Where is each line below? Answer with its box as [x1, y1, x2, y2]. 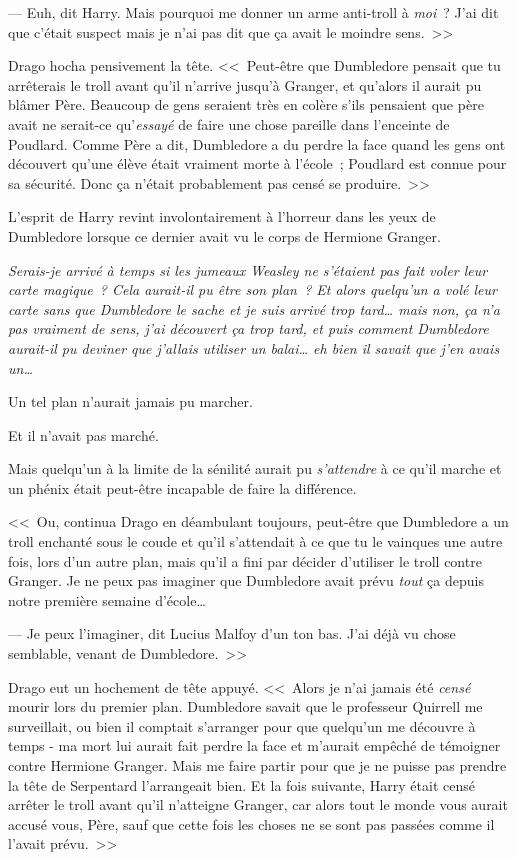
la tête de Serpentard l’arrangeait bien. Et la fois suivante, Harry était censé [8, 774, 475, 795]
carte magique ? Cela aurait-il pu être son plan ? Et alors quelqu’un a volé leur [8, 279, 497, 300]
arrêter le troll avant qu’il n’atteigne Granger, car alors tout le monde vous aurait [8, 794, 508, 815]
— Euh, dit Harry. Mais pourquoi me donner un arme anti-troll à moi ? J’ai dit [8, 2, 499, 22]
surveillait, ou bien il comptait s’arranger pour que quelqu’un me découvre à [8, 715, 476, 736]
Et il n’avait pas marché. [8, 424, 159, 445]
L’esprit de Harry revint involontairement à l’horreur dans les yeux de [8, 206, 436, 227]
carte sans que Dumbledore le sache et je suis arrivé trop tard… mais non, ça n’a [8, 298, 500, 319]
